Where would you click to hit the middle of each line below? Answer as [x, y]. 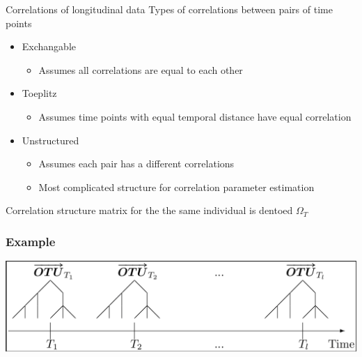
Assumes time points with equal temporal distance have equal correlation [195, 116]
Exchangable [49, 46]
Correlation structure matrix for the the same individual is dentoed [149, 210]
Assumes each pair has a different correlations [136, 164]
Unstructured [50, 140]
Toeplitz [39, 93]
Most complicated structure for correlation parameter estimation [176, 187]
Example [31, 241]
